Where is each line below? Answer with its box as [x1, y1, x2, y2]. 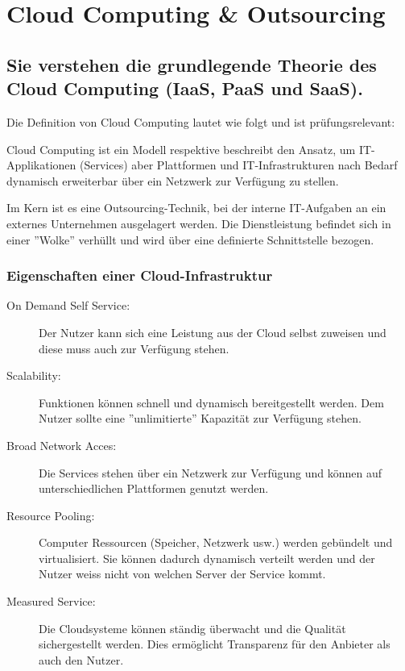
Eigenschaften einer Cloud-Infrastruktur [6, 265, 273, 285]
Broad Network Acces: [6, 436, 117, 453]
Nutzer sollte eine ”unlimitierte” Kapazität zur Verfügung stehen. [39, 410, 362, 427]
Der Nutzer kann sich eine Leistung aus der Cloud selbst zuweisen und [39, 323, 386, 340]
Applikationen [6, 156, 76, 173]
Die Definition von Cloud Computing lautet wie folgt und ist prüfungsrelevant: [6, 113, 395, 130]
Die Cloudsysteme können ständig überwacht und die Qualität [39, 619, 346, 636]
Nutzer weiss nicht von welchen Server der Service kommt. [39, 565, 326, 582]
